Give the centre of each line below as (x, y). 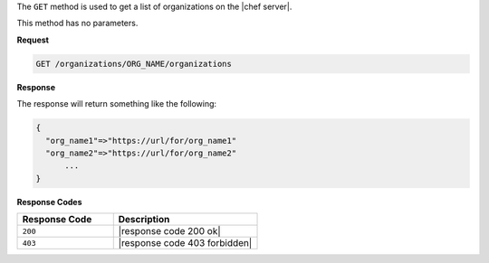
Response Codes (49, 202)
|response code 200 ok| (169, 231)
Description (144, 220)
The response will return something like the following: (117, 104)
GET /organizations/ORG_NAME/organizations (134, 64)
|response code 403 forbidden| (185, 243)
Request (33, 40)
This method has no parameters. (77, 23)
